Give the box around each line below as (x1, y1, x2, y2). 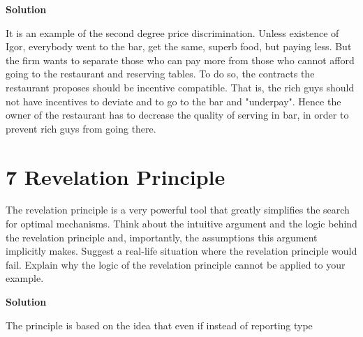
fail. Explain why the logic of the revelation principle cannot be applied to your (6, 257, 346, 271)
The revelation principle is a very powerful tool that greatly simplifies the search (6, 202, 350, 217)
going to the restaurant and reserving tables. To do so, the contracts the (6, 66, 315, 81)
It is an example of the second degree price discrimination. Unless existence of (6, 25, 339, 40)
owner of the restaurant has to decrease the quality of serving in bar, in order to (6, 107, 349, 122)
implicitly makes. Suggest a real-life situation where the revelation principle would (6, 244, 357, 258)
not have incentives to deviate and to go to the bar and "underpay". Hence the (6, 93, 341, 108)
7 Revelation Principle (6, 162, 225, 190)
